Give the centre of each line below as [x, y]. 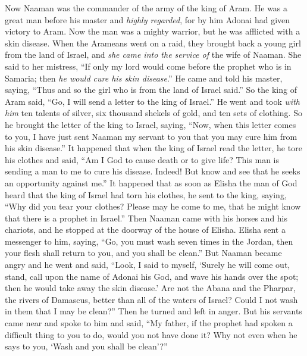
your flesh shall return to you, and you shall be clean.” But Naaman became [143, 253]
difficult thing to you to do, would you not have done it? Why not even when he [151, 334]
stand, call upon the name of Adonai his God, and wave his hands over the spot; [152, 276]
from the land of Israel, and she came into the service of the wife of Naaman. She [153, 54]
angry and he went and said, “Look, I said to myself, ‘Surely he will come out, [148, 265]
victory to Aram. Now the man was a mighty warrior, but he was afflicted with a [153, 31]
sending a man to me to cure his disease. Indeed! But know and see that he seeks [153, 171]
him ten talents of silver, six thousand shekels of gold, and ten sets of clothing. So [153, 113]
